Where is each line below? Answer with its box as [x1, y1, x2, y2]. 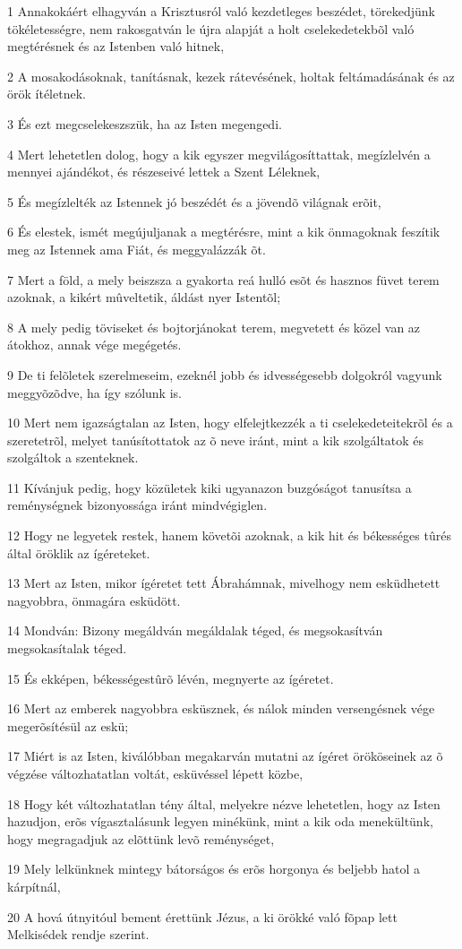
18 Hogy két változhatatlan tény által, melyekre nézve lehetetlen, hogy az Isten [7, 794, 441, 813]
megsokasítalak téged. [7, 639, 127, 658]
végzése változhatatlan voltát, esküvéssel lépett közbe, [7, 764, 304, 782]
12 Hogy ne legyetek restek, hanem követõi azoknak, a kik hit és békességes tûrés [7, 526, 451, 545]
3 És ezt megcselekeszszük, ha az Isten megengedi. [7, 114, 282, 133]
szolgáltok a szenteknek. [7, 448, 139, 467]
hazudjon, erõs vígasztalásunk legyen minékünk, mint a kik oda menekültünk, [7, 812, 433, 831]
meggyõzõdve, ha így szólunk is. [7, 383, 182, 401]
